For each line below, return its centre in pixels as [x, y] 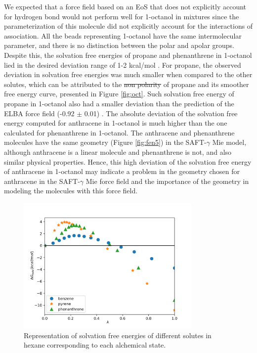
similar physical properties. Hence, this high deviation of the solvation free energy [128, 161]
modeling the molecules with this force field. [71, 191]
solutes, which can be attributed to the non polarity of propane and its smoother [127, 84]
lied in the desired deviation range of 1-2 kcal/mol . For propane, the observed [123, 65]
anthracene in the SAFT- [42, 181]
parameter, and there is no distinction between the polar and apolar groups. [119, 45]
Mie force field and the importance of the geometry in [167, 181]
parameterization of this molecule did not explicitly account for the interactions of [128, 26]
